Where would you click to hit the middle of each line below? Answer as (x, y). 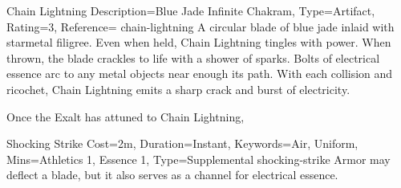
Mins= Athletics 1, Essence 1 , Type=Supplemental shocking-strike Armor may (198, 159)
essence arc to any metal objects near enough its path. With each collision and (200, 74)
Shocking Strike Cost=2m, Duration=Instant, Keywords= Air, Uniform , (182, 143)
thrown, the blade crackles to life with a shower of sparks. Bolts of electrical (193, 57)
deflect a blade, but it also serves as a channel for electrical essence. (172, 175)
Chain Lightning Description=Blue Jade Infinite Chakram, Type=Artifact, (191, 10)
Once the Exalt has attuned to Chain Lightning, (126, 116)
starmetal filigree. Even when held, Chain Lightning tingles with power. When (199, 42)
